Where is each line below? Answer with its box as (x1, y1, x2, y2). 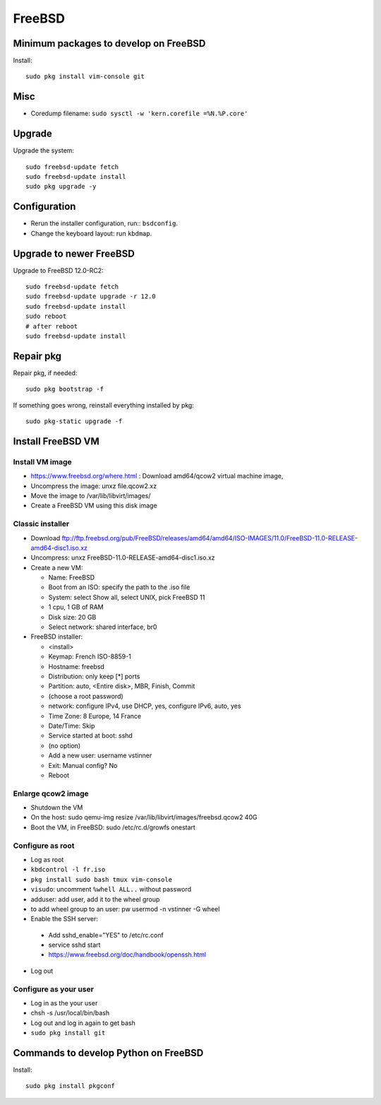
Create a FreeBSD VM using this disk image (30, 502, 158, 510)
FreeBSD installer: (30, 632, 83, 641)
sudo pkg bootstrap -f (25, 385, 104, 394)
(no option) (48, 741, 81, 750)
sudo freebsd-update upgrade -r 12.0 (25, 292, 157, 300)
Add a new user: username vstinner (48, 751, 152, 760)
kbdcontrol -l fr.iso (30, 865, 106, 874)
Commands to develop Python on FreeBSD (13, 1047, 204, 1059)
